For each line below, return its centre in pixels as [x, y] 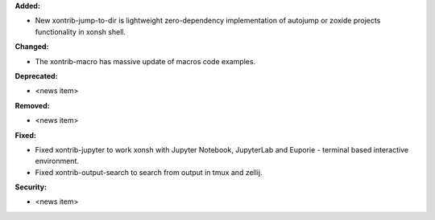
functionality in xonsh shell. [81, 31]
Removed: [32, 105]
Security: [31, 187]
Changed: [32, 47]
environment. [57, 161]
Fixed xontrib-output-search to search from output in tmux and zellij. [149, 172]
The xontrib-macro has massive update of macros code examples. [145, 61]
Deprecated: [36, 75]
